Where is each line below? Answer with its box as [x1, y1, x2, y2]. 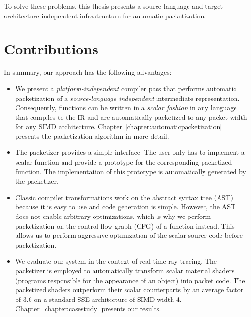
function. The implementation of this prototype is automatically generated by [15, 166, 246, 176]
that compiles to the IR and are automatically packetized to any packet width [15, 112, 247, 122]
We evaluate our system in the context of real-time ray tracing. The [15, 256, 217, 266]
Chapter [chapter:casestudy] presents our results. [15, 303, 161, 314]
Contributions [4, 39, 99, 59]
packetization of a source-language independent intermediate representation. [15, 93, 240, 103]
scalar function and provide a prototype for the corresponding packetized [15, 157, 232, 167]
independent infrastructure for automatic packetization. [41, 10, 206, 20]
